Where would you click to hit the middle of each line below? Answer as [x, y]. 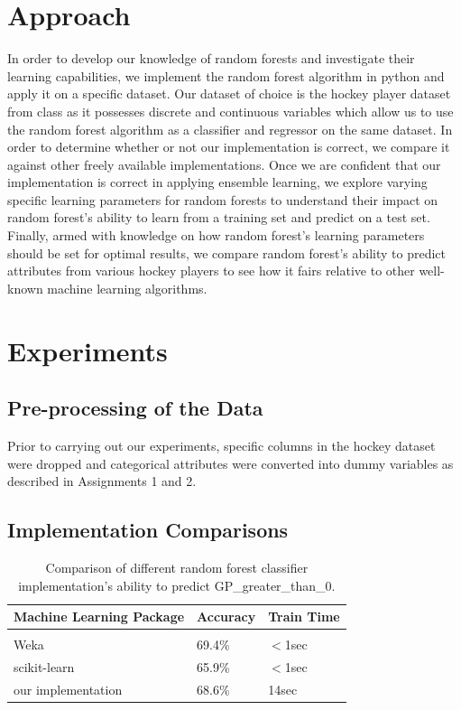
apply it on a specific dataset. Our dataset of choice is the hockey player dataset [229, 93]
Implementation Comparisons [148, 530]
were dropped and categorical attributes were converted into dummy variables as [230, 463]
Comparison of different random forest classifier [177, 567]
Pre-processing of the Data [135, 408]
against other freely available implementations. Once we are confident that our [224, 164]
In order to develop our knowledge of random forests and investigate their [211, 58]
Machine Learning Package [99, 617]
